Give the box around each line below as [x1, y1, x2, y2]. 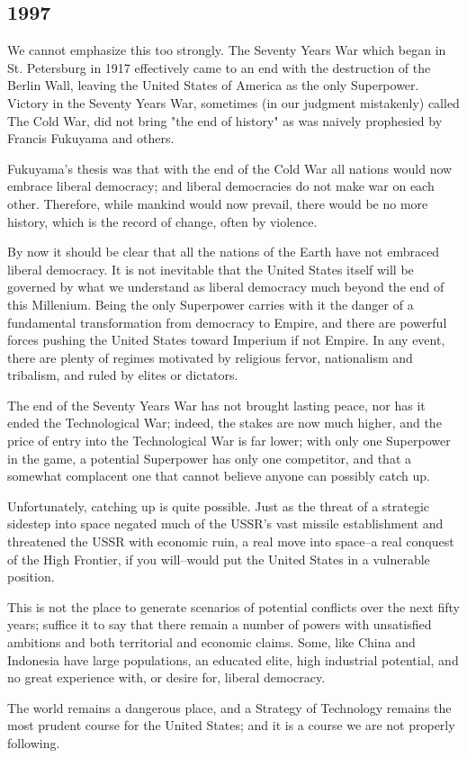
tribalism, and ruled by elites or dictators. [7, 365, 238, 384]
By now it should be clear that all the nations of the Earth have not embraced [7, 242, 440, 261]
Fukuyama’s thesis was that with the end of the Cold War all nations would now [7, 158, 453, 177]
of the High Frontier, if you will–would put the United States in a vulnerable [7, 549, 430, 568]
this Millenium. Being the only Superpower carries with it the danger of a [7, 294, 414, 313]
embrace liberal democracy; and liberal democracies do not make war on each [7, 176, 435, 195]
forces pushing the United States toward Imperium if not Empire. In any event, [7, 330, 445, 349]
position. [7, 567, 55, 586]
